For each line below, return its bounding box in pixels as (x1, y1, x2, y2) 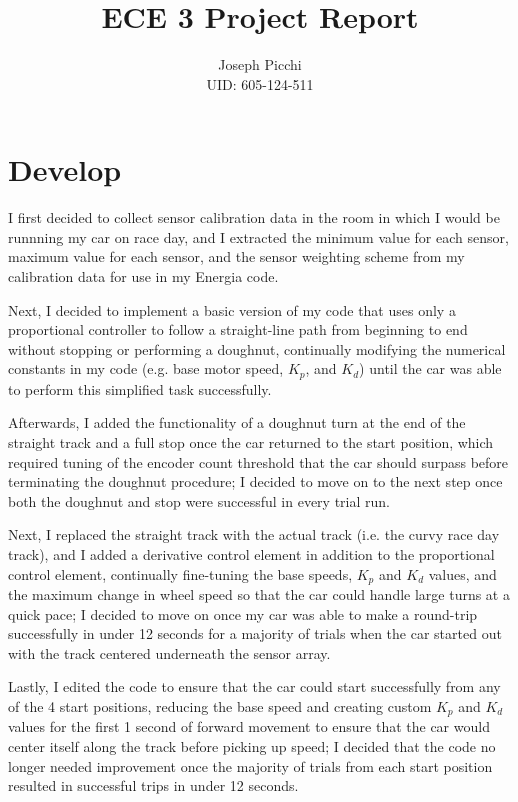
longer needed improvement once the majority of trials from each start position (8, 755, 493, 776)
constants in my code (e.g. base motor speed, (8, 358, 284, 379)
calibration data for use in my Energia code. (8, 266, 279, 287)
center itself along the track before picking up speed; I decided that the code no (8, 736, 496, 757)
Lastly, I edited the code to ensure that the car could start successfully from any (8, 676, 501, 697)
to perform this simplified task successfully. (8, 378, 272, 399)
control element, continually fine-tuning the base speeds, (8, 563, 353, 584)
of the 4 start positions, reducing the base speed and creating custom (8, 696, 432, 717)
